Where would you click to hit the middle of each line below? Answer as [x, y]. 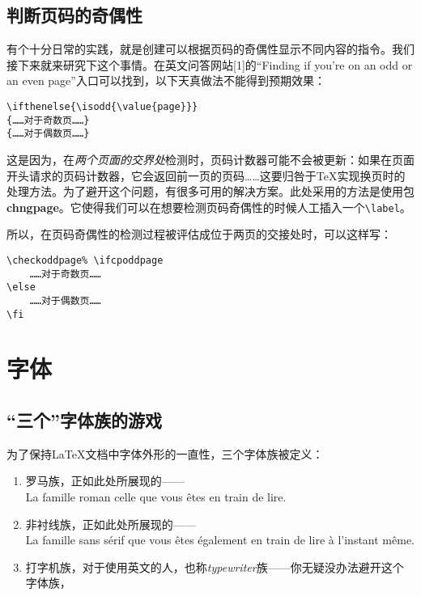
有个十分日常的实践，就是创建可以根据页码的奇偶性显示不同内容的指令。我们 [210, 49]
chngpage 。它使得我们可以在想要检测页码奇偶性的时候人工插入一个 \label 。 [209, 207]
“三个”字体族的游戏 [84, 420]
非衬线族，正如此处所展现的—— [111, 524]
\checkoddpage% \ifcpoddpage [85, 260]
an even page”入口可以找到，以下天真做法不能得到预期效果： [166, 80]
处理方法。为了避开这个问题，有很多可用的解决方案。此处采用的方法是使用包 [210, 191]
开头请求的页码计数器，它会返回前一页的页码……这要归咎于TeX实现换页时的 [206, 175]
